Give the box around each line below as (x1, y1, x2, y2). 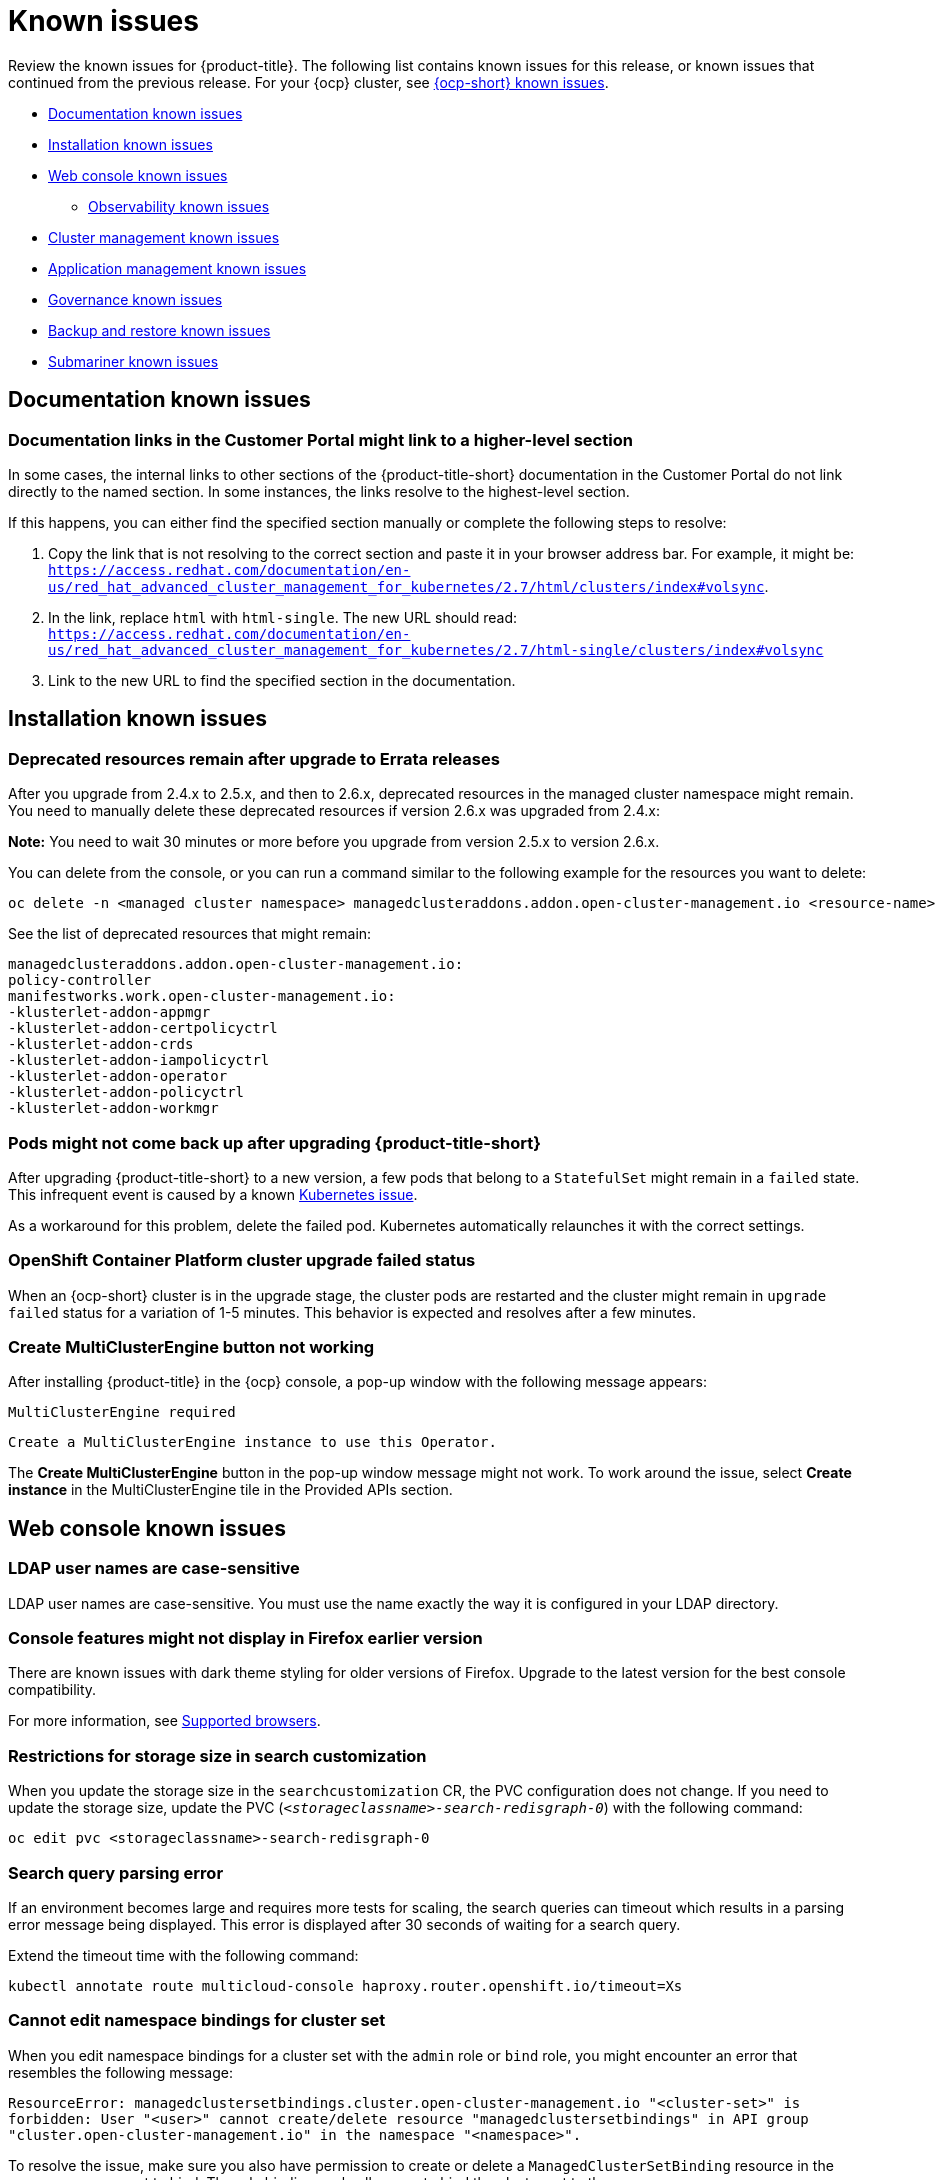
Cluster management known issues (48, 228, 280, 246)
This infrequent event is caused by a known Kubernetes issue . (8, 1185, 418, 1203)
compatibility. (8, 1681, 97, 1699)
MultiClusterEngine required (8, 1404, 236, 1421)
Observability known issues (88, 197, 270, 215)
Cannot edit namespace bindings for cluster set (8, 2010, 386, 2031)
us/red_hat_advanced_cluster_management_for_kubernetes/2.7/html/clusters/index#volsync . (48, 577, 769, 595)
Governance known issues (48, 290, 223, 308)
